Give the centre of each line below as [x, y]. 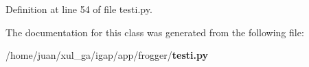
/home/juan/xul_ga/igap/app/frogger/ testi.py [107, 55]
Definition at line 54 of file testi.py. [79, 9]
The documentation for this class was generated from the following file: [155, 32]
